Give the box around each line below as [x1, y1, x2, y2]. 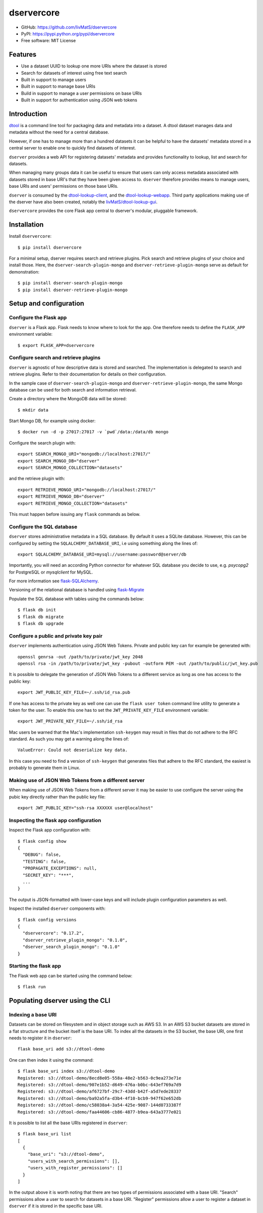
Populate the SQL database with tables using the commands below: [9, 596, 144, 602]
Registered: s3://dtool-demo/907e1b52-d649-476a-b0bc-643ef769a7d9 [17, 1082, 181, 1087]
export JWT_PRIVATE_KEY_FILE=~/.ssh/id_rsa [17, 719, 123, 724]
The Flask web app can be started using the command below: [9, 973, 133, 979]
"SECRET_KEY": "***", [22, 872, 74, 878]
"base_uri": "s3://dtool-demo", [27, 1151, 105, 1157]
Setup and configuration [9, 299, 84, 308]
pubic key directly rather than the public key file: [9, 794, 106, 800]
